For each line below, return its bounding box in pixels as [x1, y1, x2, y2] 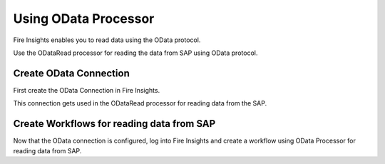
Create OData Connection [13, 67, 130, 79]
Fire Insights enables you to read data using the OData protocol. [13, 36, 201, 44]
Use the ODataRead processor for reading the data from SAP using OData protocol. [13, 48, 258, 57]
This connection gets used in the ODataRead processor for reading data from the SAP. [13, 99, 267, 108]
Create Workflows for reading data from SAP [13, 118, 216, 130]
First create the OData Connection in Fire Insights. [13, 86, 160, 94]
